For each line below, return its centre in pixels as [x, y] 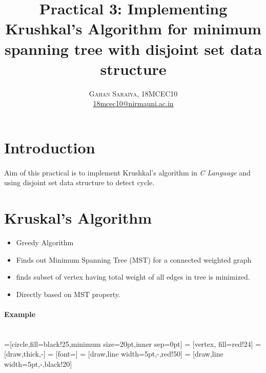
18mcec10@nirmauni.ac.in [133, 103]
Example [20, 314]
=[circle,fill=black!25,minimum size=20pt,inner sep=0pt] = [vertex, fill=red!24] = [133, 343]
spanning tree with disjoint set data [133, 48]
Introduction [50, 147]
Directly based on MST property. [68, 294]
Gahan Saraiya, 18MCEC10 [133, 93]
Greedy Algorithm [45, 242]
